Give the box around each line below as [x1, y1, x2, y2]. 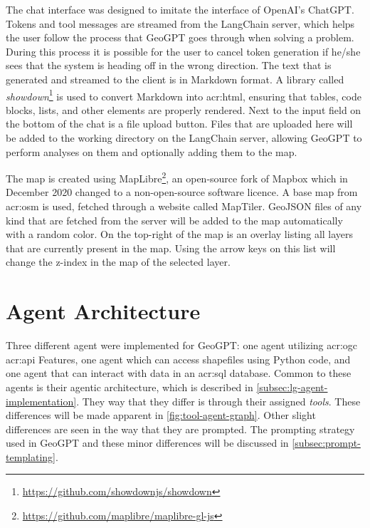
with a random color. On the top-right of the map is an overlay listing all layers [6, 227, 354, 242]
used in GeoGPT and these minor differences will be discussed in [6, 435, 289, 450]
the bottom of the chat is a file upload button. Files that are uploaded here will [6, 116, 353, 131]
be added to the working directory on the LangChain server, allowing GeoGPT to [6, 130, 362, 145]
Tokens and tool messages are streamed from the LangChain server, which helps [6, 16, 355, 31]
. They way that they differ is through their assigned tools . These [76, 393, 361, 408]
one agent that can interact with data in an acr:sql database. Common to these [6, 366, 351, 381]
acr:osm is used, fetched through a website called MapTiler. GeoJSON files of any [6, 199, 362, 214]
